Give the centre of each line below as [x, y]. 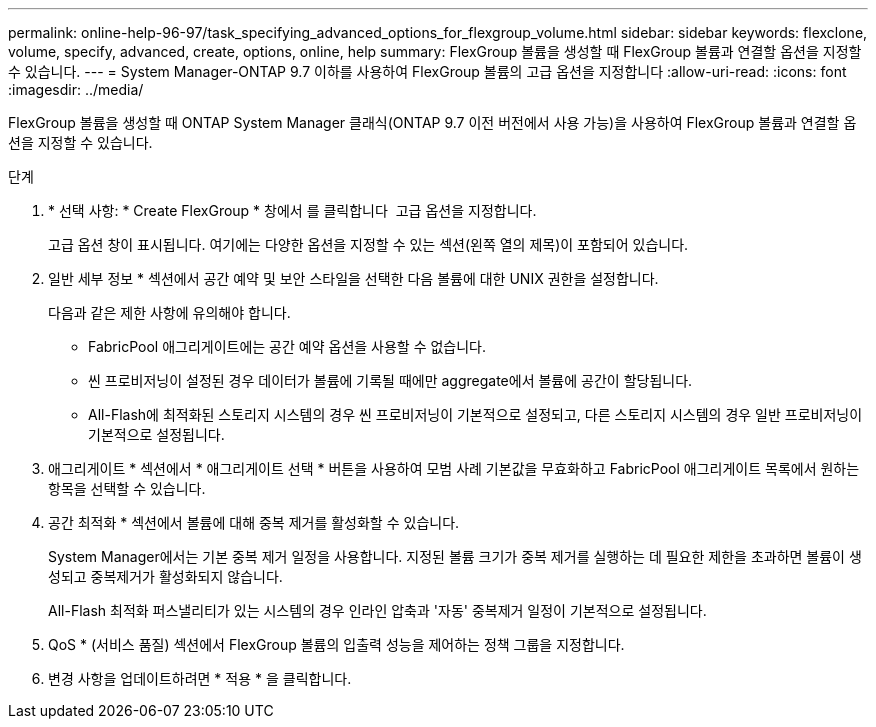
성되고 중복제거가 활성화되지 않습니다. [165, 576]
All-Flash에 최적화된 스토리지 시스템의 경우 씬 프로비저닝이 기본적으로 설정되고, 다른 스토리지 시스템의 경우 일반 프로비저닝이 [475, 414]
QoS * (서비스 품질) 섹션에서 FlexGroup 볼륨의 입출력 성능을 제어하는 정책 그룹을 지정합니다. [336, 644]
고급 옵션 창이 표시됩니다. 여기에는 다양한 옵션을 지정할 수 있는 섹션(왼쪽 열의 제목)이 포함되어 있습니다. [368, 244]
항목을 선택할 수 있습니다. [127, 488]
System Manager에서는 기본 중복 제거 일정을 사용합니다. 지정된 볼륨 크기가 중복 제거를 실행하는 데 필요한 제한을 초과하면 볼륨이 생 [455, 556]
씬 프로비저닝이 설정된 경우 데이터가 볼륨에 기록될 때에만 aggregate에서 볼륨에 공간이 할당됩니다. [390, 380]
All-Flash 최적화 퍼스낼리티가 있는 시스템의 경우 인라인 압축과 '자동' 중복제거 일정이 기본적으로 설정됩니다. [377, 610]
